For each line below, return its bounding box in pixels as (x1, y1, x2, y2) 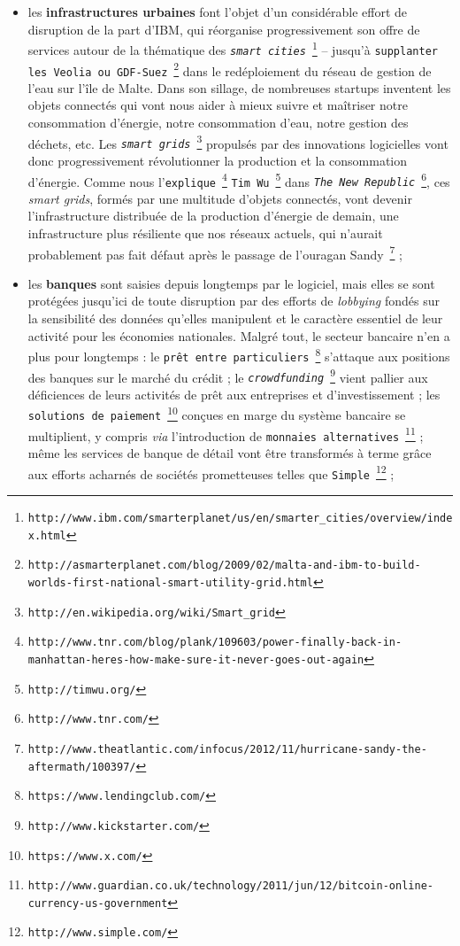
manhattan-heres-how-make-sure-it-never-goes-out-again (27, 653, 364, 666)
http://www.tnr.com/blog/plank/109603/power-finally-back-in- (27, 636, 402, 649)
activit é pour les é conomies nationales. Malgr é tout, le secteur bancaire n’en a (27, 326, 450, 345)
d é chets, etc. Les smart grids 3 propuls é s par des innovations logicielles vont (27, 131, 448, 152)
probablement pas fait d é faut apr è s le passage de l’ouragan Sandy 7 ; (27, 242, 403, 263)
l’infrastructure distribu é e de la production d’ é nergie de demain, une (27, 206, 399, 225)
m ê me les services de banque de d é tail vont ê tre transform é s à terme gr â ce (27, 444, 432, 462)
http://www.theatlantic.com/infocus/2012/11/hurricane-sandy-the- (27, 742, 427, 756)
